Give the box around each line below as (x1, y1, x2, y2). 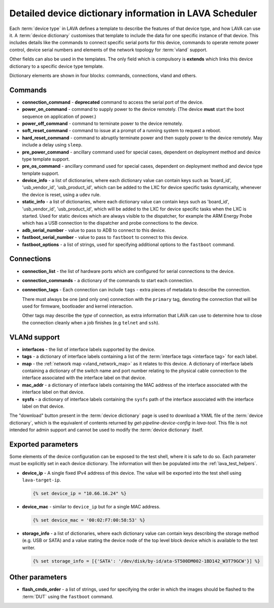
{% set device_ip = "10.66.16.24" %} (32, 491, 127, 497)
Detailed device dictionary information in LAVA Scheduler (9, 8, 257, 19)
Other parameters (9, 573, 67, 582)
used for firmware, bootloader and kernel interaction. (22, 303, 133, 310)
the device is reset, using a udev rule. (22, 191, 101, 198)
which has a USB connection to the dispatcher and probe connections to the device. (22, 220, 198, 226)
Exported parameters (9, 440, 79, 448)
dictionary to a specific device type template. (9, 63, 104, 69)
